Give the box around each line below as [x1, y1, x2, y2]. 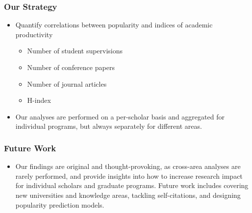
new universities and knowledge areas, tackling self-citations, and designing [15, 189, 241, 200]
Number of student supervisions [27, 46, 123, 56]
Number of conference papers [27, 62, 115, 72]
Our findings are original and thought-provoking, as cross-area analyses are [15, 161, 241, 171]
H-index [27, 95, 51, 105]
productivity [15, 29, 53, 39]
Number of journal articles [27, 78, 107, 89]
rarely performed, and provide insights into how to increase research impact [15, 170, 243, 181]
